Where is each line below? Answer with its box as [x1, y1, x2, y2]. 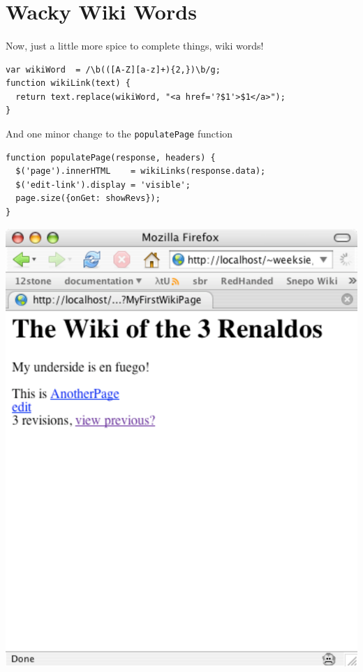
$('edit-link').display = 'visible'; [15, 179, 191, 190]
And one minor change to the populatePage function [6, 126, 233, 140]
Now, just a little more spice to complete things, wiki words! [6, 38, 264, 52]
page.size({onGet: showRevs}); [15, 193, 161, 204]
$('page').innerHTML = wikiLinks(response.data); [15, 166, 266, 177]
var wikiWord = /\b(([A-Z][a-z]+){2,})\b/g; [6, 64, 221, 75]
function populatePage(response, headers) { [6, 152, 216, 163]
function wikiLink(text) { [6, 78, 131, 89]
